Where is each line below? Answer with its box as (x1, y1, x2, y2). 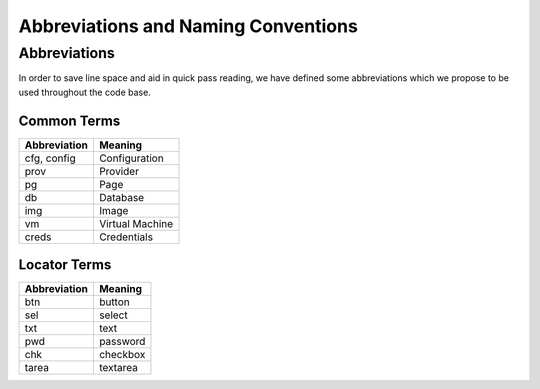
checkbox (98, 348, 146, 362)
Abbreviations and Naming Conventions (18, 15, 359, 37)
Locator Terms (18, 256, 112, 274)
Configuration (98, 151, 164, 165)
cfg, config (24, 151, 77, 165)
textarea (98, 361, 139, 375)
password (98, 335, 146, 349)
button (98, 295, 130, 309)
